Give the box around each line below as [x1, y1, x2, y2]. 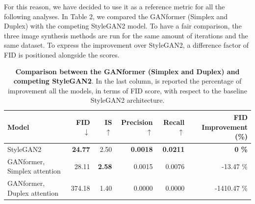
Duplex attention [7, 187, 59, 198]
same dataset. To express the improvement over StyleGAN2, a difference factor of [4, 40, 249, 50]
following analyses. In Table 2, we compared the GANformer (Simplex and [4, 11, 228, 21]
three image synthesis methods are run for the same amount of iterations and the [4, 30, 248, 40]
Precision [121, 117, 153, 127]
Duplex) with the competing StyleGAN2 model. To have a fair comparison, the [4, 21, 242, 31]
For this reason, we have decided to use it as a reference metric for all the [4, 1, 225, 11]
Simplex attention [7, 166, 61, 176]
